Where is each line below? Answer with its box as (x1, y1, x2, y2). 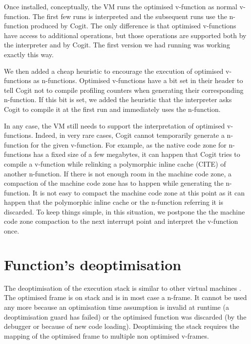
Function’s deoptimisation (4, 254, 182, 274)
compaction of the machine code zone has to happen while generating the (4, 178, 224, 188)
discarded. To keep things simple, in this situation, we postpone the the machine (4, 206, 245, 216)
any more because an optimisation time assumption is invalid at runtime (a (4, 301, 229, 312)
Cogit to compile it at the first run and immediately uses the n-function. (4, 104, 221, 114)
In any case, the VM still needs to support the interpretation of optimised (4, 120, 225, 130)
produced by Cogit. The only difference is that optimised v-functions (30, 21, 236, 31)
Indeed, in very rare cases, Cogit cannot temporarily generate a (35, 130, 225, 140)
